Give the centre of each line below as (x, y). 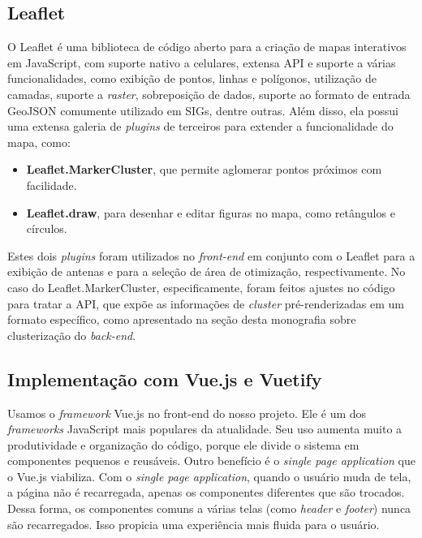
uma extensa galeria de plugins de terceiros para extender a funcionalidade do (200, 126)
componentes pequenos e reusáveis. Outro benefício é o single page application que (211, 461)
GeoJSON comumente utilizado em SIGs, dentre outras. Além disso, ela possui (203, 110)
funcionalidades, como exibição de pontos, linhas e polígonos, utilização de (192, 78)
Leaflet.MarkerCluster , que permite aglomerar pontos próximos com (204, 169)
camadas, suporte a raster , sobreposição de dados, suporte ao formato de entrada (209, 94)
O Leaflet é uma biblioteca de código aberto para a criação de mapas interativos (207, 47)
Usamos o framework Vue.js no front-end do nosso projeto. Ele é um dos (187, 413)
